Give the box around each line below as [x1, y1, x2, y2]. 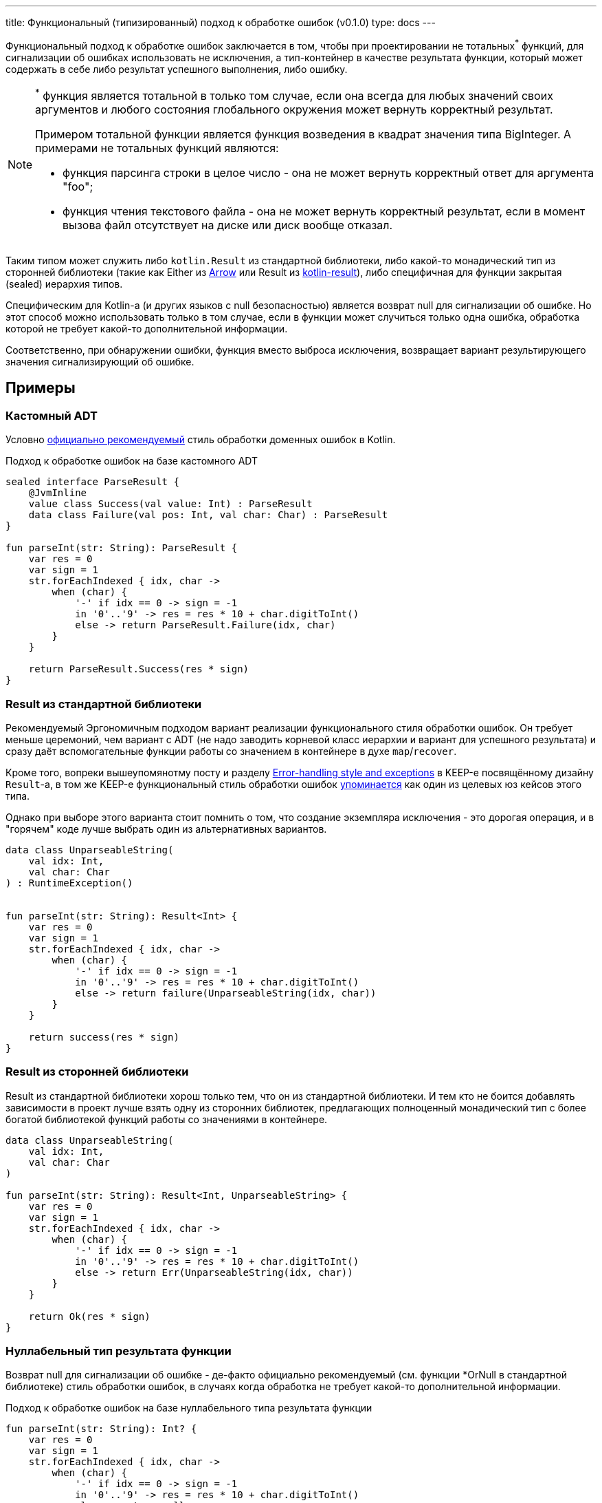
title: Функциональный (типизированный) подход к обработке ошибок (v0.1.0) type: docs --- [5, 17, 436, 28]
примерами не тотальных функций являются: [35, 140, 279, 155]
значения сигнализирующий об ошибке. [5, 355, 194, 367]
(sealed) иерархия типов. [5, 277, 123, 290]
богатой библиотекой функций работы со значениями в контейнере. [5, 1113, 328, 1125]
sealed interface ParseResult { [5, 476, 179, 488]
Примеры [5, 379, 76, 397]
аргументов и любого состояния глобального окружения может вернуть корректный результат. [35, 102, 553, 116]
